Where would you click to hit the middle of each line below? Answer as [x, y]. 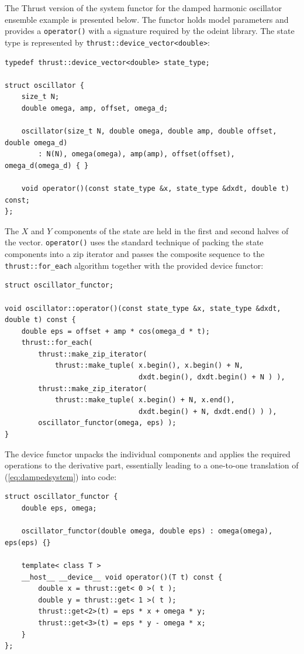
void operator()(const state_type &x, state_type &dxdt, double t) [155, 189]
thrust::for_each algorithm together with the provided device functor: [134, 265]
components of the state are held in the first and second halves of [172, 230]
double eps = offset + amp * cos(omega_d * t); [115, 331]
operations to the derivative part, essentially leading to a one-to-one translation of [152, 465]
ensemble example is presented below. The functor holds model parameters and [147, 19]
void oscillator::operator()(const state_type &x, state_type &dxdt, [143, 308]
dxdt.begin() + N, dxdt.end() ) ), [208, 411]
